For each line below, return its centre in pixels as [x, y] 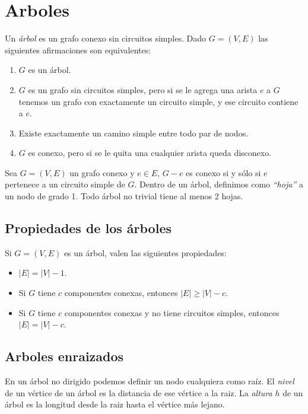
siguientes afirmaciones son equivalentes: [78, 50]
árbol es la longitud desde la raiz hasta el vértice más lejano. [115, 404]
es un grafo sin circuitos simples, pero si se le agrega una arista [143, 89]
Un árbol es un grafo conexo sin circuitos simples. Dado [105, 38]
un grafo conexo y [102, 172]
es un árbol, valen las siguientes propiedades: [145, 252]
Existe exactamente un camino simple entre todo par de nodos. [134, 133]
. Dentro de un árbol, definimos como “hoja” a [219, 184]
